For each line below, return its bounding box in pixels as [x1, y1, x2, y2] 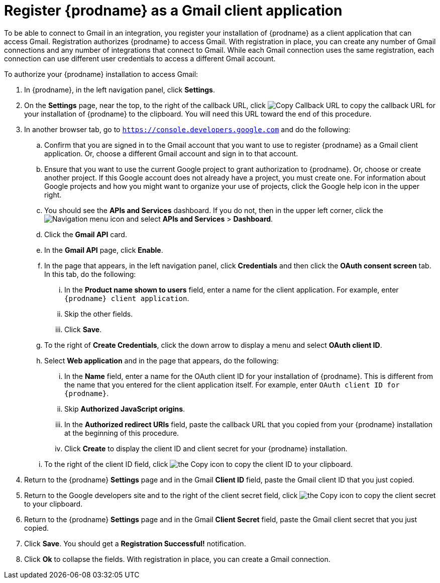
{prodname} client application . [64, 294, 189, 303]
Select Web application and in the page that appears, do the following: [44, 356, 279, 365]
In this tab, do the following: [44, 269, 136, 278]
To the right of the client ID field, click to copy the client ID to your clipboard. [44, 459, 353, 468]
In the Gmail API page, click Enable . [44, 245, 163, 254]
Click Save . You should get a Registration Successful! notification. [24, 539, 246, 548]
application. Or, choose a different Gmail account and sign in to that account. [44, 149, 298, 158]
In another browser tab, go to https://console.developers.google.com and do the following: [24, 125, 351, 134]
